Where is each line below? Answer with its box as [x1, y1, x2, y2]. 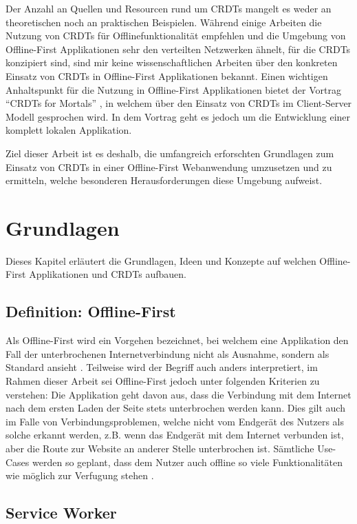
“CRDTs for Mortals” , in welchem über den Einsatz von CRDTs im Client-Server [6, 96, 352, 110]
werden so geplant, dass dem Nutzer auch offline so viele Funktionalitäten [32, 454, 343, 469]
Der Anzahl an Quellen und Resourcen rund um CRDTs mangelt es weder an [6, 1, 332, 15]
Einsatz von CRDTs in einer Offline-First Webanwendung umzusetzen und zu [6, 159, 332, 174]
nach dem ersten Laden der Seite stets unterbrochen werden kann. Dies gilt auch [6, 401, 345, 415]
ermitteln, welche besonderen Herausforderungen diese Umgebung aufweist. [6, 173, 323, 188]
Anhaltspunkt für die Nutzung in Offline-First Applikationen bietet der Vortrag [6, 82, 341, 97]
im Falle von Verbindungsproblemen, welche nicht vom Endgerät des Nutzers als [6, 414, 345, 428]
